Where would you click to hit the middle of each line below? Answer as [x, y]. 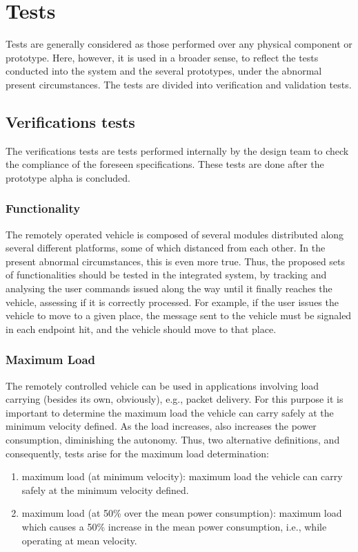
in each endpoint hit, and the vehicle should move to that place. [141, 329]
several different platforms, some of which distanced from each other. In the [166, 248]
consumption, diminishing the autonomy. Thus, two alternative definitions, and [173, 440]
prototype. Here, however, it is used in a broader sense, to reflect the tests [162, 57]
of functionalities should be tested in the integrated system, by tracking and [166, 275]
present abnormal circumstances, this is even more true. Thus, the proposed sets [176, 261]
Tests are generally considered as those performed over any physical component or [179, 44]
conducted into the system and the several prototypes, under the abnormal [164, 71]
